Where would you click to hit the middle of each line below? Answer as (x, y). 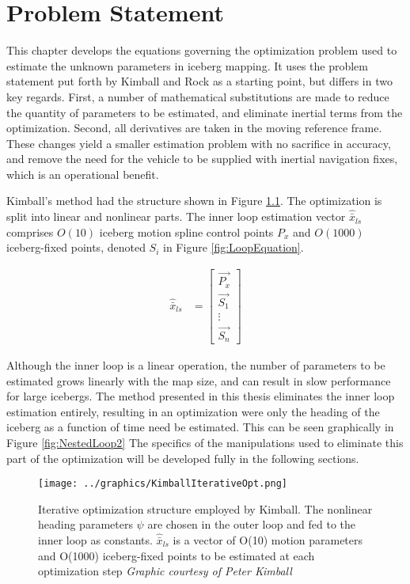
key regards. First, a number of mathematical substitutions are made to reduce (198, 96)
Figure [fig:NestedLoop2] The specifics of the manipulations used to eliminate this (205, 442)
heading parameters (85, 524)
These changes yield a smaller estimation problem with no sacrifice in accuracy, (199, 143)
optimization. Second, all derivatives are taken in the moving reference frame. (194, 128)
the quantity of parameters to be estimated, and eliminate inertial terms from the (205, 112)
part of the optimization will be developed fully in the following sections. (183, 458)
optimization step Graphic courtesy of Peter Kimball (165, 571)
